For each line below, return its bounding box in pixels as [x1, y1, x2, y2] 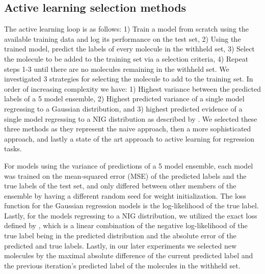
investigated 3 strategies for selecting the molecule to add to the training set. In [4, 73, 253, 84]
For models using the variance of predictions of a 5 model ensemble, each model [4, 160, 253, 171]
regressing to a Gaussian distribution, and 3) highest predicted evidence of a [4, 103, 243, 114]
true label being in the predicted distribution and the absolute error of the [4, 230, 236, 241]
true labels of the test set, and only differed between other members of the [4, 180, 236, 191]
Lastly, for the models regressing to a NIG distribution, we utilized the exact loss [4, 210, 257, 221]
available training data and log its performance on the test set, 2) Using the [4, 33, 241, 44]
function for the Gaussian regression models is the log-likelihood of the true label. [4, 200, 259, 211]
